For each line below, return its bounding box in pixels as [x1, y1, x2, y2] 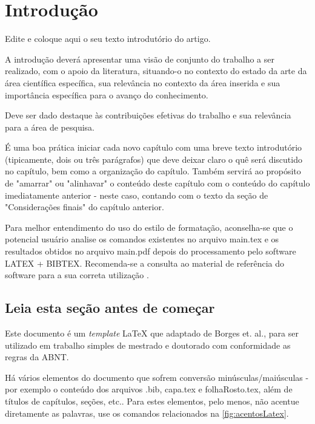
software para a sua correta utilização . [5, 268, 149, 281]
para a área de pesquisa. [5, 120, 95, 133]
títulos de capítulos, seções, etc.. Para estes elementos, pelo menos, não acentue [5, 394, 299, 407]
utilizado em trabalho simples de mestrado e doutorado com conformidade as [5, 338, 291, 351]
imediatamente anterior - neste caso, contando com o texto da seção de [5, 188, 268, 201]
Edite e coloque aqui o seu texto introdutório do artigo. [5, 32, 211, 45]
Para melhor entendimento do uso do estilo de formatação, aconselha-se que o [5, 221, 293, 233]
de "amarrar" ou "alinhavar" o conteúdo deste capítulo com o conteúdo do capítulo [5, 177, 310, 190]
